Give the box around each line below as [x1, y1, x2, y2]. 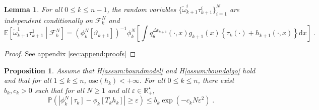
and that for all [4, 75, 51, 85]
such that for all [34, 84, 84, 95]
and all [107, 84, 130, 95]
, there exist [198, 75, 234, 85]
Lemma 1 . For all [4, 4, 62, 14]
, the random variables [107, 4, 176, 14]
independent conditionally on [4, 15, 93, 25]
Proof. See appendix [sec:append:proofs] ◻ [4, 48, 136, 59]
